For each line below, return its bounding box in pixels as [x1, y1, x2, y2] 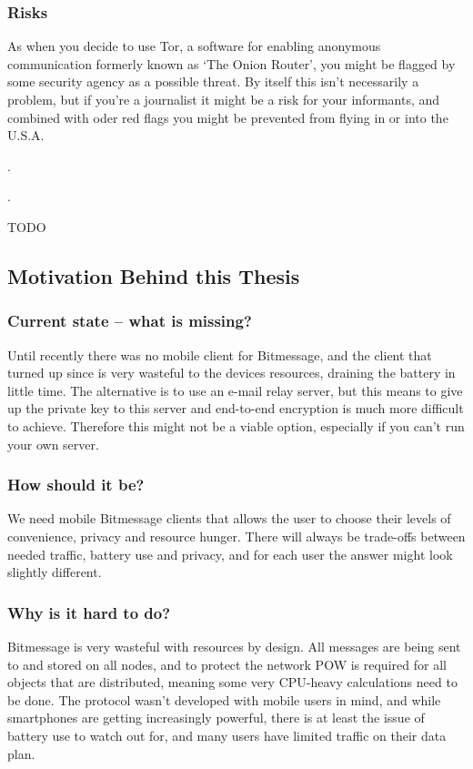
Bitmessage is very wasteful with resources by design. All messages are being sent [7, 636, 461, 655]
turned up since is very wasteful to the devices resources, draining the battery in [7, 363, 456, 382]
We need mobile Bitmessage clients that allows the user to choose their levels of [7, 509, 451, 528]
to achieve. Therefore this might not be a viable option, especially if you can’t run [7, 416, 465, 435]
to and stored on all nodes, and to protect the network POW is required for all [7, 654, 447, 673]
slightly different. [7, 562, 102, 582]
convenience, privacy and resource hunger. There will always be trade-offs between [7, 526, 466, 545]
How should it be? [7, 473, 145, 496]
